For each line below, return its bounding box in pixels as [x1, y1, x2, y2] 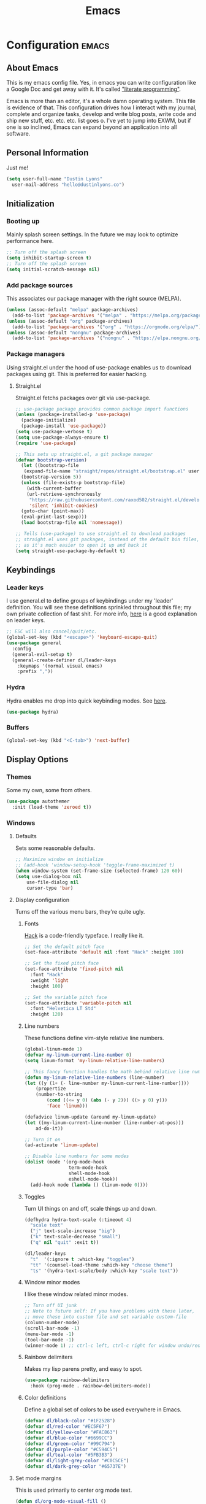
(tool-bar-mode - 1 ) [24, 1336, 75, 1343]
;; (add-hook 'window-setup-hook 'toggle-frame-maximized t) [15, 862, 175, 868]
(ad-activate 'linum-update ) [24, 1142, 99, 1148]
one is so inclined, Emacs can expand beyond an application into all [6, 123, 177, 131]
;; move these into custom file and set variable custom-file [24, 1314, 187, 1320]
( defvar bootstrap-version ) [15, 457, 87, 463]
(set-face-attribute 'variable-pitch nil [24, 1000, 132, 1006]
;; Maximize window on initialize [15, 857, 104, 863]
